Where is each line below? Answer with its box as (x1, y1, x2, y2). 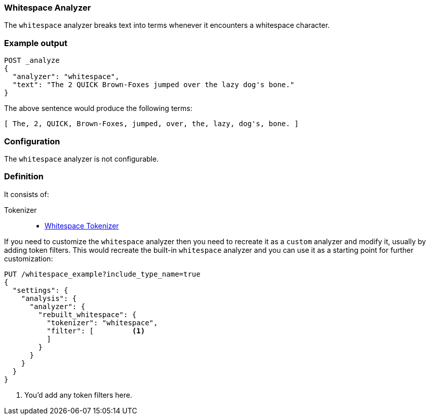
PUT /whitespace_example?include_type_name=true (4, 270, 201, 278)
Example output (4, 37, 67, 48)
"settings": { (12, 286, 68, 294)
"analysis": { (21, 294, 77, 302)
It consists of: (4, 189, 49, 199)
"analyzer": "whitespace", (12, 72, 120, 81)
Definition (4, 171, 44, 182)
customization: (4, 254, 53, 263)
